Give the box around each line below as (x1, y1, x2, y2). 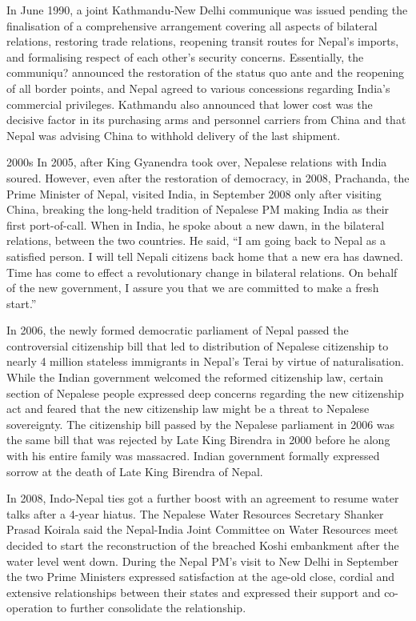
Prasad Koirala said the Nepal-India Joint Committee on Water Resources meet (6, 521, 398, 538)
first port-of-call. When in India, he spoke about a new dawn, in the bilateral (6, 216, 385, 233)
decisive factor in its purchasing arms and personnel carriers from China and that (6, 111, 406, 128)
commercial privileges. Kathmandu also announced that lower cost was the (6, 95, 373, 112)
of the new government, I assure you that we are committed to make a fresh (6, 279, 379, 296)
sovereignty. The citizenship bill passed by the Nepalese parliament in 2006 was (6, 415, 395, 432)
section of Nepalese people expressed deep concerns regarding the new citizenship (6, 384, 404, 401)
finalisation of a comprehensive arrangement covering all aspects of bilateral (6, 17, 378, 34)
